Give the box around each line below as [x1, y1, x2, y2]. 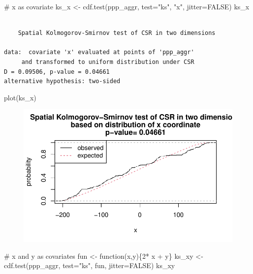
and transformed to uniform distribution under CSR [21, 58, 194, 65]
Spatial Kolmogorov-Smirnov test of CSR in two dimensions [18, 30, 216, 37]
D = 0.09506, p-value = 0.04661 [4, 68, 110, 75]
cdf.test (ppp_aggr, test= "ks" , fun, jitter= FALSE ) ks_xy [4, 260, 175, 271]
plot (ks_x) [4, 92, 36, 102]
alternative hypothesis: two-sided [4, 78, 121, 85]
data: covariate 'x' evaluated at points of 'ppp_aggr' [4, 49, 194, 56]
